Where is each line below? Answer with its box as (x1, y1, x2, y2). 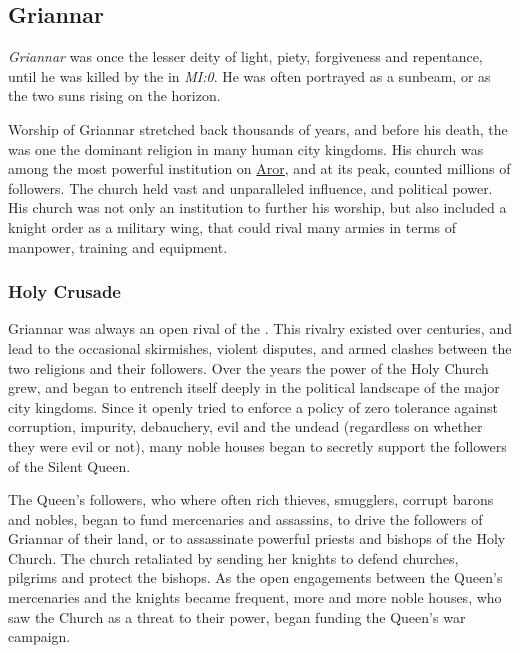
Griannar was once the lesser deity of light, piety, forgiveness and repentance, (8, 46, 483, 67)
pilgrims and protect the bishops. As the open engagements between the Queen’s (8, 567, 503, 588)
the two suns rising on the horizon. (8, 85, 221, 106)
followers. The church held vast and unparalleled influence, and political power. (8, 177, 493, 198)
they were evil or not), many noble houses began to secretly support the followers (8, 435, 507, 456)
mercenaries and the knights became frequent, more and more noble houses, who (8, 587, 502, 608)
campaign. (8, 626, 71, 647)
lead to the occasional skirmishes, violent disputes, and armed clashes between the (8, 337, 512, 358)
